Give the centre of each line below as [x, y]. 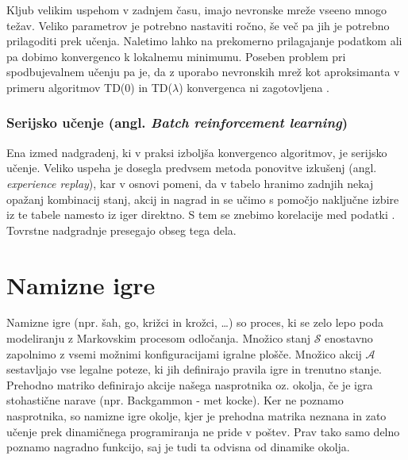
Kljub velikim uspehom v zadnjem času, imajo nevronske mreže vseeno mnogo [197, 10]
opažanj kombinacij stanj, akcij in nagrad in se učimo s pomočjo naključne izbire [203, 199]
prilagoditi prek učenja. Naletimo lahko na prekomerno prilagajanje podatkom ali [204, 41]
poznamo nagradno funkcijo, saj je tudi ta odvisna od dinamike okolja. [178, 447]
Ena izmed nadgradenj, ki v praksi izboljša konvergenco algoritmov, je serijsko [197, 152]
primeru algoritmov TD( [66, 87]
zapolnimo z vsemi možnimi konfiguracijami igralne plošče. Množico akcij [184, 353]
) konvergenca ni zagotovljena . [254, 87]
